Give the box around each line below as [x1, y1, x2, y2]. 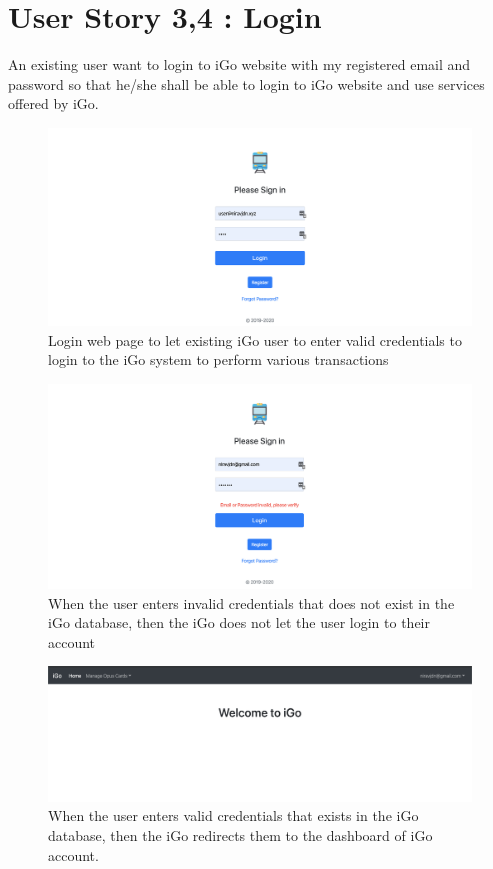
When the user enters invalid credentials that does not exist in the [48, 592, 455, 613]
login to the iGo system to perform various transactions [48, 349, 389, 370]
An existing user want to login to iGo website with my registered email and [8, 54, 471, 75]
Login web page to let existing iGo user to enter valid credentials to [48, 329, 462, 350]
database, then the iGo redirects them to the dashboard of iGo [48, 824, 433, 845]
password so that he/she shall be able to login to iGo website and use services [8, 73, 485, 94]
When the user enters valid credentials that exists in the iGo [48, 805, 419, 826]
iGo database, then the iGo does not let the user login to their [48, 612, 431, 633]
